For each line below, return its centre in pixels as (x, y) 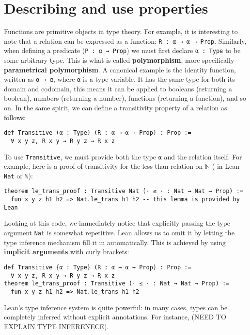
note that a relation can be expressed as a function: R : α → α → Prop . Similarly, (125, 41)
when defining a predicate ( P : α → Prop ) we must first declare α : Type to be (122, 50)
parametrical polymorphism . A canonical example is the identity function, (120, 69)
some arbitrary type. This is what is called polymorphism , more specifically (119, 60)
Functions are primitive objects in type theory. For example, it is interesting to (121, 31)
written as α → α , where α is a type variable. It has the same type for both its (119, 79)
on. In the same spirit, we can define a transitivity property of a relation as (116, 108)
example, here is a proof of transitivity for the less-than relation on (103, 166)
